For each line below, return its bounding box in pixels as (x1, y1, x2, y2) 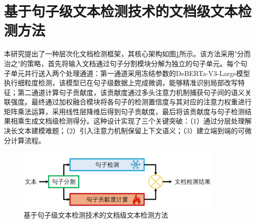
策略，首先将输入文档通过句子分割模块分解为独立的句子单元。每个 (27, 58, 241, 68)
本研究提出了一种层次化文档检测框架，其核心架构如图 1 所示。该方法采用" (4, 49, 237, 59)
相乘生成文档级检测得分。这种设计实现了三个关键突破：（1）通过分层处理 (10, 116, 245, 126)
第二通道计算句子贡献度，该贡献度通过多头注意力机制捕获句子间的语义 (17, 87, 245, 97)
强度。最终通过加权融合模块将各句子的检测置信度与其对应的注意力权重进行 (10, 97, 252, 107)
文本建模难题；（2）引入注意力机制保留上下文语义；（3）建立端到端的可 (17, 125, 245, 136)
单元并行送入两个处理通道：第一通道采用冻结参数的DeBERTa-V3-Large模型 (10, 68, 250, 78)
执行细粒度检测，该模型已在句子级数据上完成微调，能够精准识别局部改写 (4, 77, 238, 88)
